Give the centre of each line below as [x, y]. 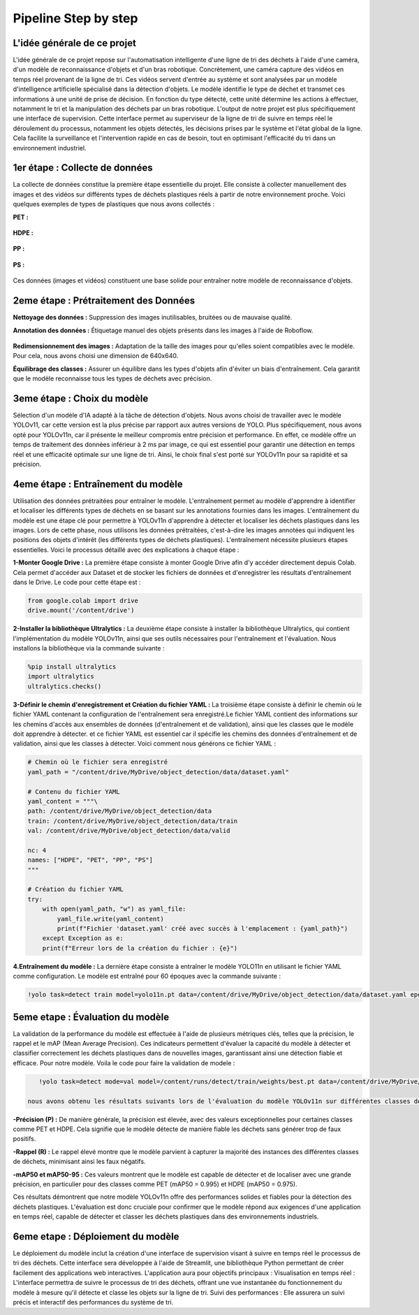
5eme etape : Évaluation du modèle [91, 1017]
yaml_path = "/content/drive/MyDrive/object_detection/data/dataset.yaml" [159, 772]
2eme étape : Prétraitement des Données [104, 301]
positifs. [24, 1139]
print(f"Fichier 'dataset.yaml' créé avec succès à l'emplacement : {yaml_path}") [203, 929]
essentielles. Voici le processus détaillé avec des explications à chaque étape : [126, 550]
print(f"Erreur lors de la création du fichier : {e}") [140, 948]
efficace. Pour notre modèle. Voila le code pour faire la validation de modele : [124, 1062]
